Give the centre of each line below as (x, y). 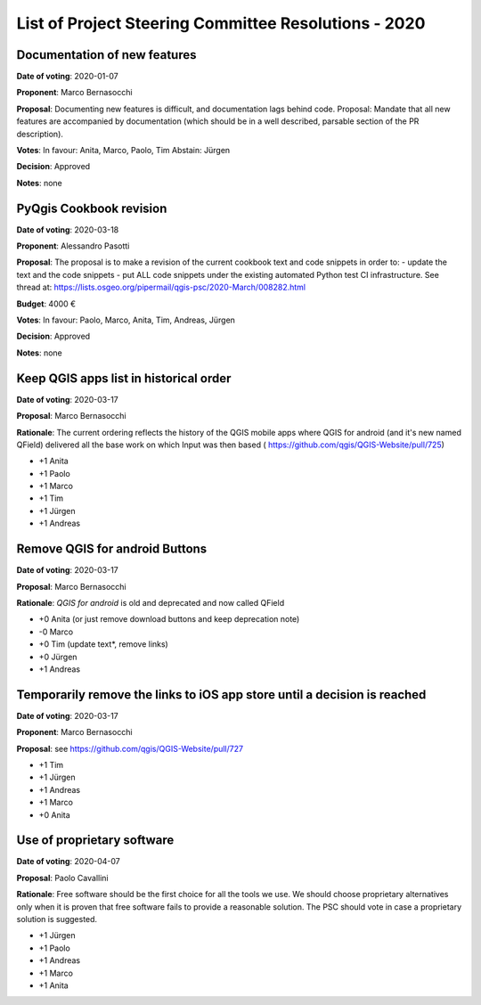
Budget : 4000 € (46, 304)
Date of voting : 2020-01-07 (68, 77)
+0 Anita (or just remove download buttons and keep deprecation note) (169, 619)
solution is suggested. (57, 919)
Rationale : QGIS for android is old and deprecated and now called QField (151, 602)
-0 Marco (56, 632)
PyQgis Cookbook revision (92, 208)
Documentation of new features (106, 55)
